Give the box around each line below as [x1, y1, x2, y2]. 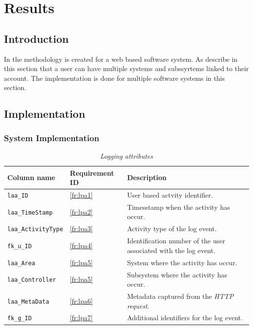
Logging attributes [100, 150, 153, 161]
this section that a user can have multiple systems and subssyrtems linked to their [4, 63, 249, 73]
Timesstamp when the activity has [127, 201, 230, 212]
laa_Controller [7, 276, 56, 284]
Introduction [4, 31, 69, 46]
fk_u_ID [7, 243, 32, 250]
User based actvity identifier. [127, 190, 213, 200]
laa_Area [7, 259, 36, 267]
